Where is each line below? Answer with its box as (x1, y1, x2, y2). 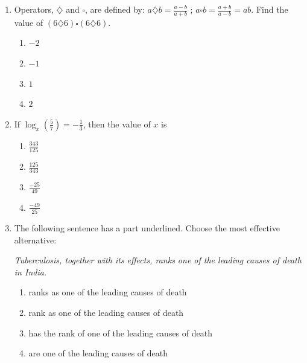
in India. (14, 265, 47, 278)
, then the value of (83, 117, 151, 130)
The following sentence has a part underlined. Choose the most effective (14, 222, 280, 234)
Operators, (14, 3, 54, 15)
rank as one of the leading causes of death (28, 306, 184, 319)
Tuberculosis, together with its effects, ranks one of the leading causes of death (14, 254, 302, 266)
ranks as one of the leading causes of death (28, 286, 187, 298)
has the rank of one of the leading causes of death (28, 326, 212, 339)
